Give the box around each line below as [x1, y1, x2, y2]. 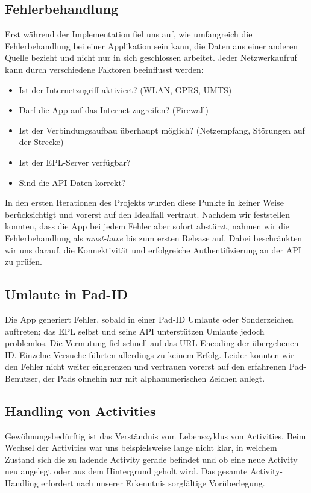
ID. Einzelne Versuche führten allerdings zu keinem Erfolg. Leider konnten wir [5, 348, 294, 361]
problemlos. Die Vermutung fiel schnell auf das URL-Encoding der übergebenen [5, 336, 299, 349]
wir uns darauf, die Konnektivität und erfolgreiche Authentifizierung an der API [5, 243, 301, 256]
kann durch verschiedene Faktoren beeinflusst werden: [5, 63, 204, 75]
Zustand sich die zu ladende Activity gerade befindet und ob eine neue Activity [5, 453, 298, 465]
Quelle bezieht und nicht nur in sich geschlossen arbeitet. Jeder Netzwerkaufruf [5, 51, 297, 64]
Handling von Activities [5, 401, 156, 420]
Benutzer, [5, 371, 40, 384]
